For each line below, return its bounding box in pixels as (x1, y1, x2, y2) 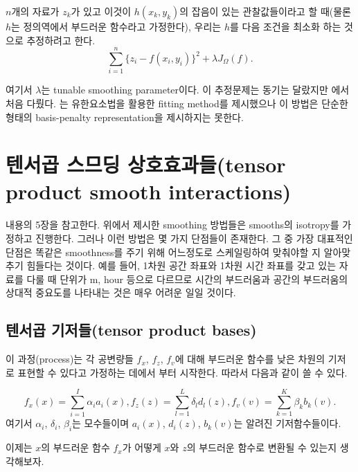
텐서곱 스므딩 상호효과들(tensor (6, 150, 286, 179)
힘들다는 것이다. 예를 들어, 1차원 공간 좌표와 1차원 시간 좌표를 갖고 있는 (26, 258, 337, 273)
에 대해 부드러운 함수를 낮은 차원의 (174, 352, 325, 366)
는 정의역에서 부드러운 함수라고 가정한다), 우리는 (11, 19, 222, 33)
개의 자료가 (11, 4, 60, 18)
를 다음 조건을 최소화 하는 (229, 19, 341, 33)
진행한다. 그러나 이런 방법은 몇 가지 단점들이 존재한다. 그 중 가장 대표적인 (35, 231, 353, 245)
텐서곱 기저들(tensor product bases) (6, 319, 257, 341)
